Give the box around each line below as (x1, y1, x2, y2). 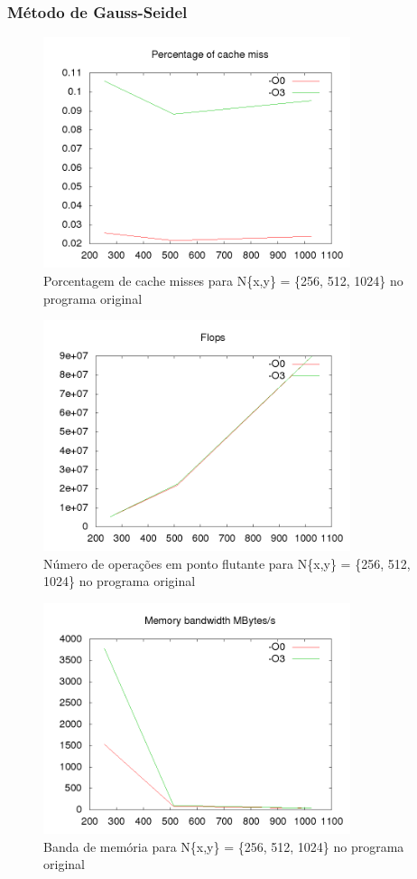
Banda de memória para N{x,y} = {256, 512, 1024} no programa (43, 836, 404, 855)
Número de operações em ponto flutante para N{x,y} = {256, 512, (43, 553, 411, 572)
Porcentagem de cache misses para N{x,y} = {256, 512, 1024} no (43, 270, 403, 289)
